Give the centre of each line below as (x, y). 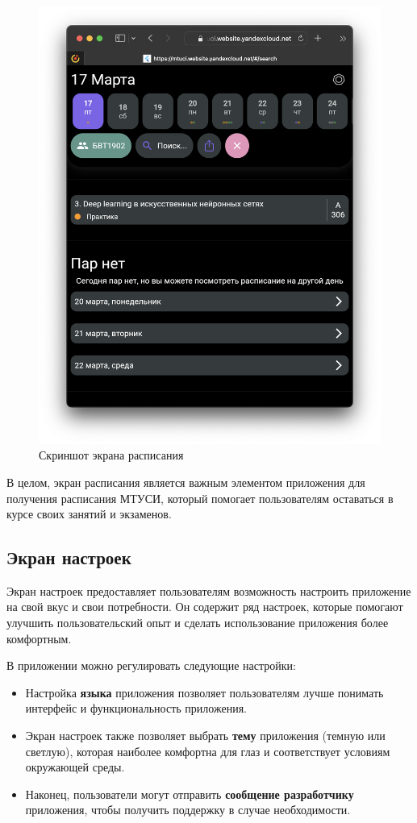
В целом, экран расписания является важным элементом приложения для (186, 482)
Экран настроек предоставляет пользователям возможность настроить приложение (209, 590)
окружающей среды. (75, 767)
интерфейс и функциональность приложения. (136, 708)
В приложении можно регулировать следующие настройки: (151, 665)
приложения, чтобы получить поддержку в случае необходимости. (188, 810)
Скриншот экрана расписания (111, 455)
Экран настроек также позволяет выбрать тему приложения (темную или (205, 736)
